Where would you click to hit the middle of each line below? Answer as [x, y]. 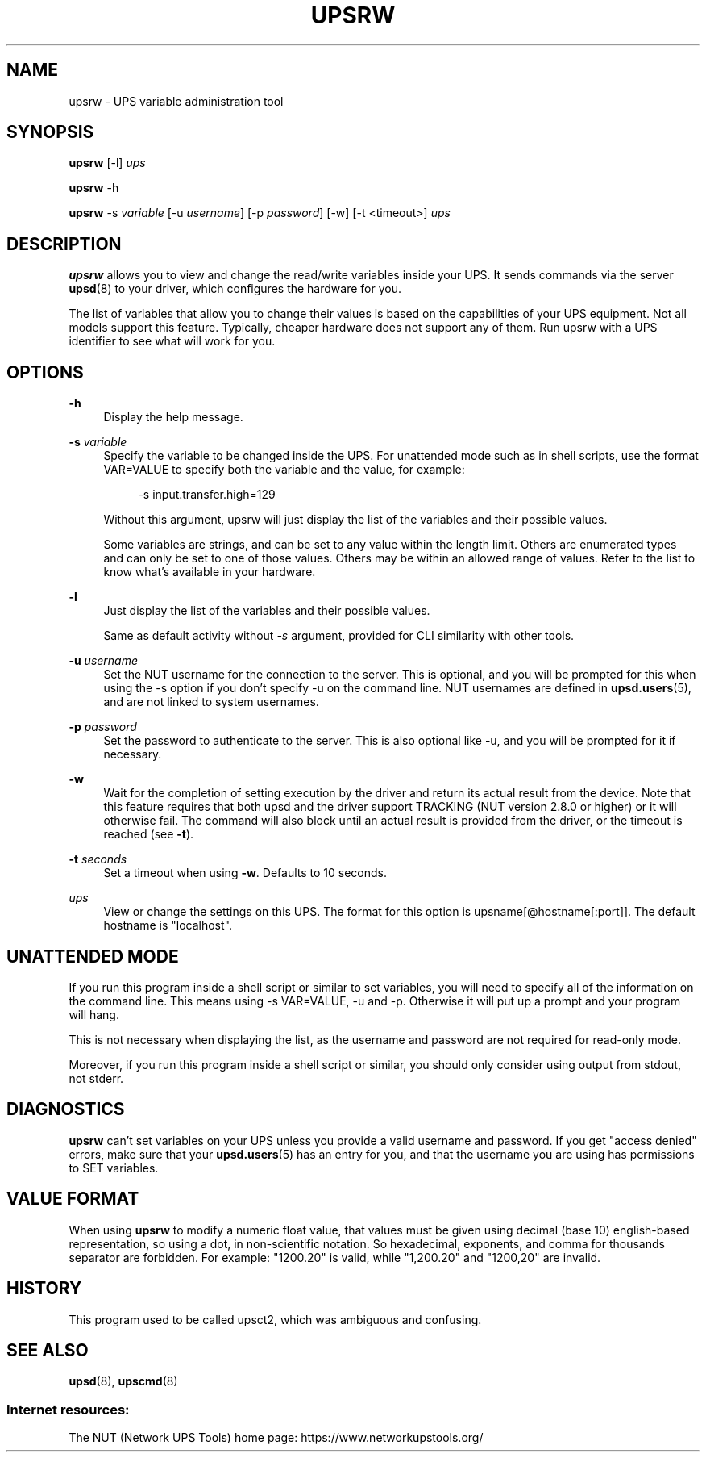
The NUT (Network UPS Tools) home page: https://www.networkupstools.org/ [276, 1438]
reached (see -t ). [149, 834]
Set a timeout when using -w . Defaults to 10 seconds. [245, 873]
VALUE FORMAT [73, 1199]
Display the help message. [173, 417]
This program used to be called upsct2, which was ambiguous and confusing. [275, 1319]
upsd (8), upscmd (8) [123, 1381]
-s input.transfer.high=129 [207, 495]
